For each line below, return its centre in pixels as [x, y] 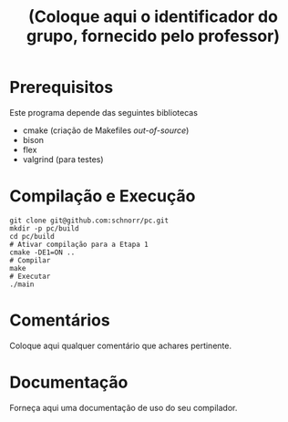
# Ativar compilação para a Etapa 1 [79, 244]
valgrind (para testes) [63, 159]
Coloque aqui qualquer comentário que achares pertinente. [121, 345]
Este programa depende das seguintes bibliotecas [104, 112]
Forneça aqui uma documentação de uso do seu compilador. [123, 407]
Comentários [60, 320]
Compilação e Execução [103, 196]
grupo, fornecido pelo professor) [153, 36]
